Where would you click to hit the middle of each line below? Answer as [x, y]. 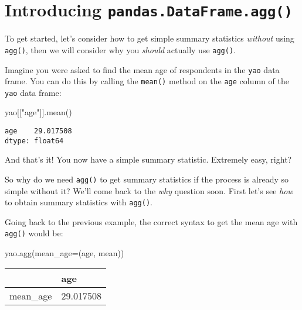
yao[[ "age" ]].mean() [38, 112]
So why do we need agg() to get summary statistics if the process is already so [147, 179]
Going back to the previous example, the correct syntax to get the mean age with [151, 221]
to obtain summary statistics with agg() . [79, 202]
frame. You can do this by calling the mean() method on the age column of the [147, 81]
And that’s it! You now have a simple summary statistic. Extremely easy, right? [148, 159]
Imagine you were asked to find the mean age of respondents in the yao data [142, 69]
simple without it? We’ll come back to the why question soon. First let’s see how [149, 190]
